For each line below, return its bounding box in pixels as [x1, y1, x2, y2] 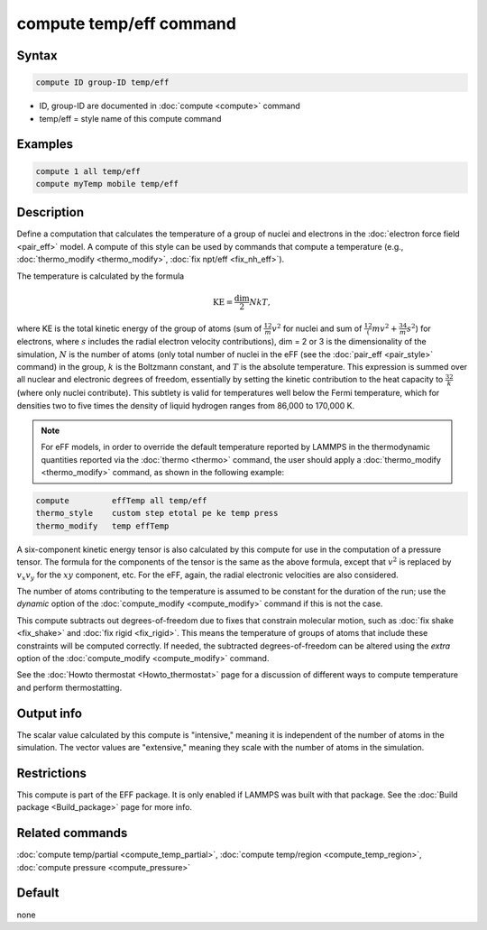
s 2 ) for [406, 321, 432, 334]
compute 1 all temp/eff [35, 166, 142, 176]
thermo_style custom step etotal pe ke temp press [35, 508, 279, 519]
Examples [16, 136, 74, 152]
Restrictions [16, 765, 87, 780]
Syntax [16, 48, 58, 63]
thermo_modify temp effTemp [35, 520, 170, 531]
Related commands [16, 825, 128, 841]
